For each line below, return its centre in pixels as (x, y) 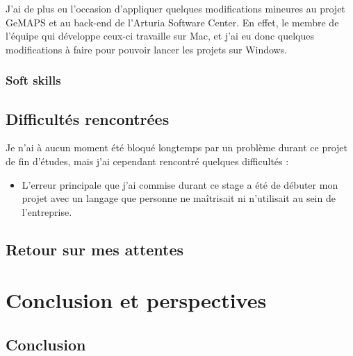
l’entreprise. (47, 211)
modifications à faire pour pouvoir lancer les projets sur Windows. (147, 49)
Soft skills (33, 80)
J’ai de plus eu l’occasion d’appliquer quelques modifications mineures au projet (175, 8)
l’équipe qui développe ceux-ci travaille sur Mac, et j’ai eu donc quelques (160, 36)
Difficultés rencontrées (88, 118)
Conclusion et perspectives (136, 300)
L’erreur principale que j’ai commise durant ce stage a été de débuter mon (180, 184)
